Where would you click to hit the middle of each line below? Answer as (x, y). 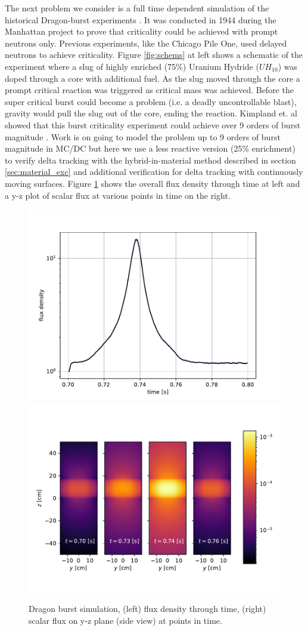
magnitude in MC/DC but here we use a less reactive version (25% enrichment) (150, 148)
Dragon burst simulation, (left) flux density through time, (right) (147, 609)
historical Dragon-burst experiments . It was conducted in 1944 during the (141, 19)
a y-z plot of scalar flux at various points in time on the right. (118, 195)
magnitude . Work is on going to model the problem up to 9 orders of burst (143, 136)
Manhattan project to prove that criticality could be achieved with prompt (141, 31)
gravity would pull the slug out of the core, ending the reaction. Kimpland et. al (151, 113)
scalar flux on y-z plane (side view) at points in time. (125, 620)
